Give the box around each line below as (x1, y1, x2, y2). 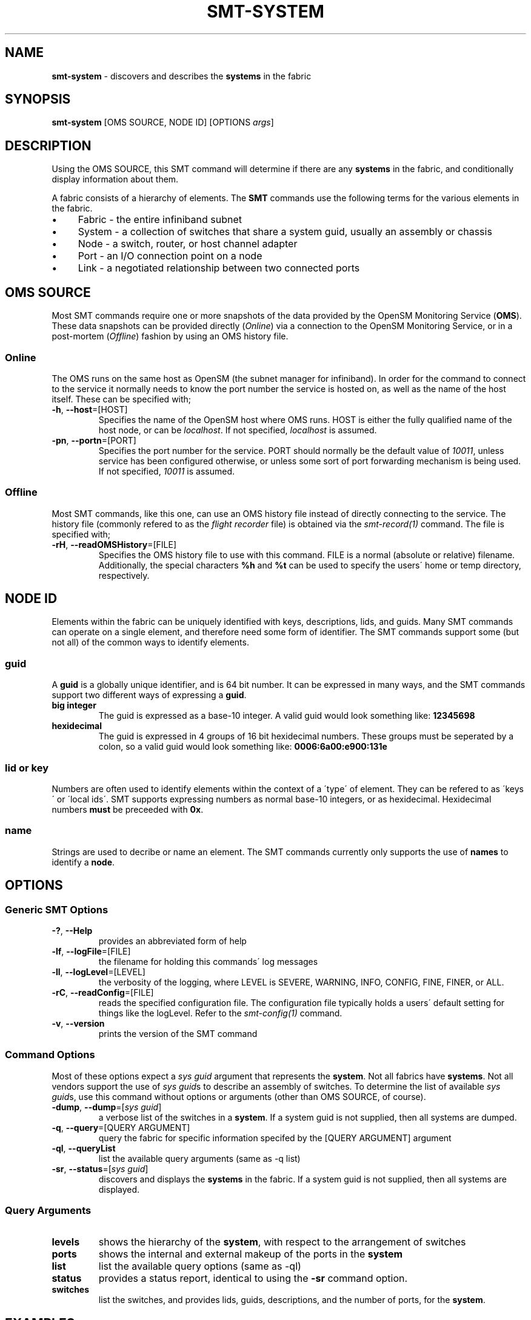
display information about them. (52, 174, 179, 185)
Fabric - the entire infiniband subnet (78, 213, 242, 226)
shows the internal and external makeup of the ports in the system (98, 1248, 403, 1261)
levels (52, 1236, 80, 1248)
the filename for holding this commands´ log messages (98, 956, 318, 967)
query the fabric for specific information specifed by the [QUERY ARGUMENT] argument (98, 1132, 452, 1143)
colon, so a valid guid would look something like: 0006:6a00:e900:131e (98, 741, 387, 752)
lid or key (5, 761, 49, 774)
